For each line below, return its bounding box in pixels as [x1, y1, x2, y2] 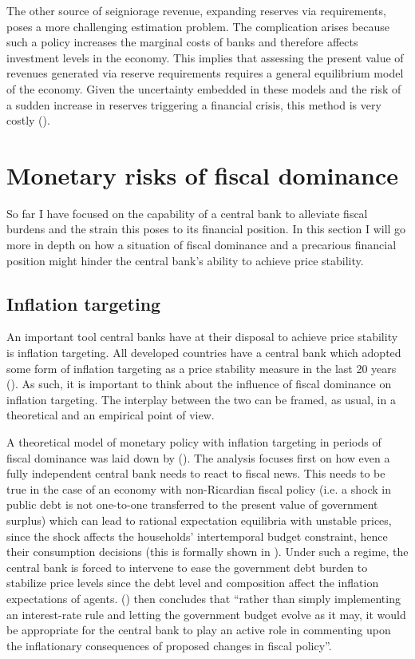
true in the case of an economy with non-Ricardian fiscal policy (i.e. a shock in [6, 480, 391, 497]
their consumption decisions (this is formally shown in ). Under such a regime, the [6, 543, 409, 560]
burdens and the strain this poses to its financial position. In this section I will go [6, 220, 406, 237]
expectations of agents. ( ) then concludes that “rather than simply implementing [6, 590, 401, 606]
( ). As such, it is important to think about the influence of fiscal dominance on [6, 375, 392, 392]
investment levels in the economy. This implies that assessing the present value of [6, 49, 404, 66]
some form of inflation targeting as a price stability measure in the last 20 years [6, 359, 397, 376]
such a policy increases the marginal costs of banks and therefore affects [6, 34, 358, 50]
